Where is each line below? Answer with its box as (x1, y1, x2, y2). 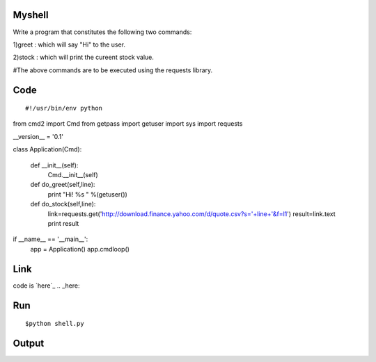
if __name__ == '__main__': (13, 235, 88, 243)
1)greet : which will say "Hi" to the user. (13, 40, 125, 49)
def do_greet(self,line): (30, 181, 95, 189)
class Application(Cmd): (13, 145, 82, 154)
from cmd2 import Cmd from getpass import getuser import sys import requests (13, 120, 243, 128)
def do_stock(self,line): (30, 200, 96, 208)
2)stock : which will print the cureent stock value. (13, 53, 155, 62)
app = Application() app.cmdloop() (30, 245, 130, 253)
